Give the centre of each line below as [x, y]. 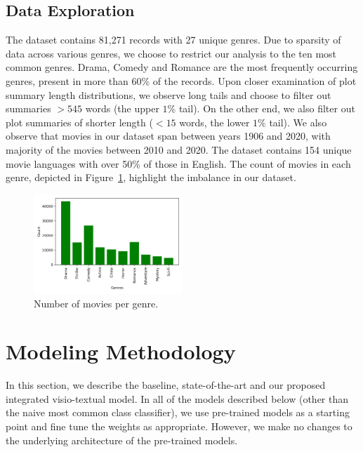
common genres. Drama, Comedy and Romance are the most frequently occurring [182, 67]
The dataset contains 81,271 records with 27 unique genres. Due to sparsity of [173, 40]
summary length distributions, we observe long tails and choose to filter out [169, 94]
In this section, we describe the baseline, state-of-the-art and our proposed [166, 385]
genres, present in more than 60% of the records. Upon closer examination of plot [181, 80]
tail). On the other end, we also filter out [267, 108]
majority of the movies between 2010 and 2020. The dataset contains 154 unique [179, 149]
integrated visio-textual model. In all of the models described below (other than [177, 398]
